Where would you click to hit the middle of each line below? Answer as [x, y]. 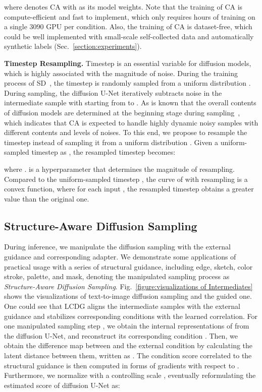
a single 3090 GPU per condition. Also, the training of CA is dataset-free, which [128, 26]
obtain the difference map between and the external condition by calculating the [128, 345]
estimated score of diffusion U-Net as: [62, 385]
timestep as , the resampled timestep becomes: [103, 152]
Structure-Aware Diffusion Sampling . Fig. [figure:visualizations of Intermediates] [128, 286]
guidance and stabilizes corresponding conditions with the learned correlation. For [131, 316]
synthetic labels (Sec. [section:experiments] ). [73, 46]
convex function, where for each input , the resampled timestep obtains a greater [129, 189]
